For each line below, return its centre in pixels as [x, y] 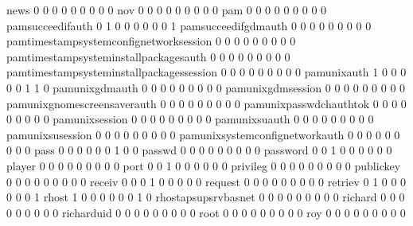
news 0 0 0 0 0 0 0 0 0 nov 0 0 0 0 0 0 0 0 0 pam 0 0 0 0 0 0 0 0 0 [167, 10]
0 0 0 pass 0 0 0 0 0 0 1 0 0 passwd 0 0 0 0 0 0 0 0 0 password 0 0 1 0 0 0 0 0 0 [199, 150]
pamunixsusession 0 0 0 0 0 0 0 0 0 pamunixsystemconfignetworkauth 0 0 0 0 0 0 [203, 134]
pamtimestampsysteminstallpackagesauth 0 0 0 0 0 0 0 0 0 [148, 56]
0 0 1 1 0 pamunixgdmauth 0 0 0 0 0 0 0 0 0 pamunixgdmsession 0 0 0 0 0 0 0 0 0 [206, 87]
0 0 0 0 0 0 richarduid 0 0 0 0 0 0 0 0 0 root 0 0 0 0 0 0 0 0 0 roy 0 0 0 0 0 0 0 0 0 [206, 212]
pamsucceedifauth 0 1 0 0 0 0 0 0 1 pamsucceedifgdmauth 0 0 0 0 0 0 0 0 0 [189, 25]
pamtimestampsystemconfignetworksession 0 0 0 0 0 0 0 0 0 [151, 41]
